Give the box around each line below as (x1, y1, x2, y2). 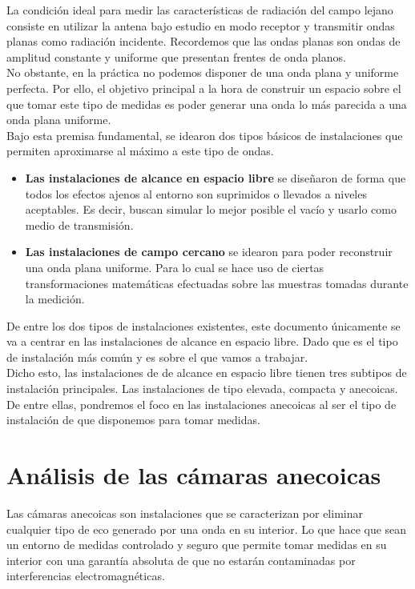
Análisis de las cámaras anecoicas (6, 459, 381, 491)
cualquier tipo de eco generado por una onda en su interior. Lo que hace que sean (6, 520, 407, 537)
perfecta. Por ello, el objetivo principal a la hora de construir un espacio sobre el (6, 79, 401, 96)
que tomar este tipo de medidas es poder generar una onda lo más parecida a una (6, 95, 407, 112)
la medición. (25, 290, 85, 307)
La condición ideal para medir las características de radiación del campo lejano (6, 2, 393, 18)
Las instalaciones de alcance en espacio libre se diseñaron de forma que (25, 169, 406, 186)
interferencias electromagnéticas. (6, 567, 165, 584)
